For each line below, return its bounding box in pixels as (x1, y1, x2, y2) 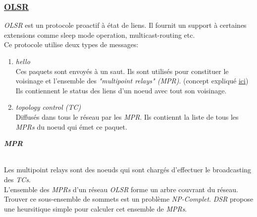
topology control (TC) (15, 102, 81, 112)
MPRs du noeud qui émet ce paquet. (15, 121, 127, 132)
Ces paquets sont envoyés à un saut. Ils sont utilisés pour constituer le (15, 66, 229, 76)
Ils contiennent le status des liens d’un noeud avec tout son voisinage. (15, 85, 227, 95)
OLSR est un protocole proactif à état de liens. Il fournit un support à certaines (4, 20, 247, 30)
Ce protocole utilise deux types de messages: (4, 39, 139, 50)
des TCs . (4, 174, 31, 184)
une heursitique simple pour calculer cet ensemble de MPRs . (4, 203, 187, 214)
